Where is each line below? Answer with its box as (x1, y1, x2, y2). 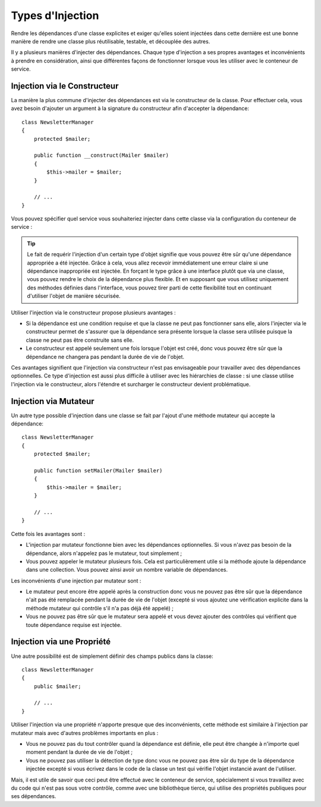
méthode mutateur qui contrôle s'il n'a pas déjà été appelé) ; (26, 604, 174, 611)
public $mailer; (33, 683, 81, 689)
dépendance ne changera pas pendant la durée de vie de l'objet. (26, 353, 184, 360)
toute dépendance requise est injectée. (26, 621, 122, 628)
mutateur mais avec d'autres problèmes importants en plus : (11, 729, 159, 736)
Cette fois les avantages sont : (11, 530, 86, 537)
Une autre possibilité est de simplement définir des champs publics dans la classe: (11, 652, 213, 660)
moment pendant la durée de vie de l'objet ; (26, 749, 133, 756)
